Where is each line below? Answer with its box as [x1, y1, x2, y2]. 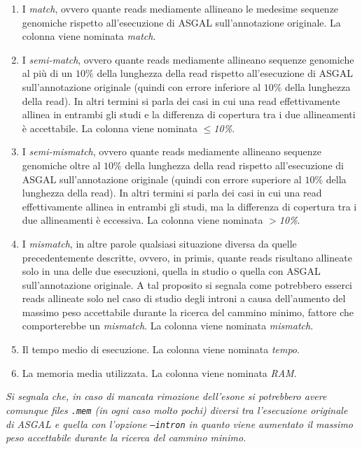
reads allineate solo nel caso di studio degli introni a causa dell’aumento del [22, 291, 346, 306]
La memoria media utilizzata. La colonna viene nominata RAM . [22, 365, 297, 380]
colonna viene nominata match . [22, 29, 156, 43]
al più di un [22, 66, 73, 80]
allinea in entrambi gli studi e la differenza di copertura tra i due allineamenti [22, 107, 356, 122]
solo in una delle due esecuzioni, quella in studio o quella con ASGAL [22, 264, 321, 278]
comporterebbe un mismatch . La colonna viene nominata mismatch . [22, 318, 314, 333]
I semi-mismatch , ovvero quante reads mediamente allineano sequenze [22, 144, 321, 159]
